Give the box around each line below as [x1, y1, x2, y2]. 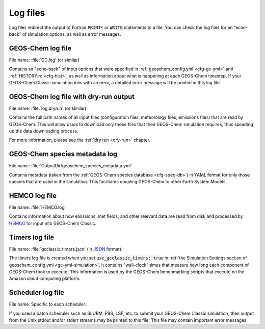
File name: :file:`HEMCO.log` [9, 204, 66, 210]
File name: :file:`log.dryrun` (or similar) [9, 105, 87, 111]
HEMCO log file [9, 191, 56, 200]
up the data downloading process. [9, 128, 79, 134]
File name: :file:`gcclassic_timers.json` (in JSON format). [9, 246, 123, 252]
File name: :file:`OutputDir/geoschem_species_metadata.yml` [9, 163, 132, 169]
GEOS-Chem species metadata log [9, 150, 118, 158]
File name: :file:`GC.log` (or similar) [9, 57, 79, 63]
